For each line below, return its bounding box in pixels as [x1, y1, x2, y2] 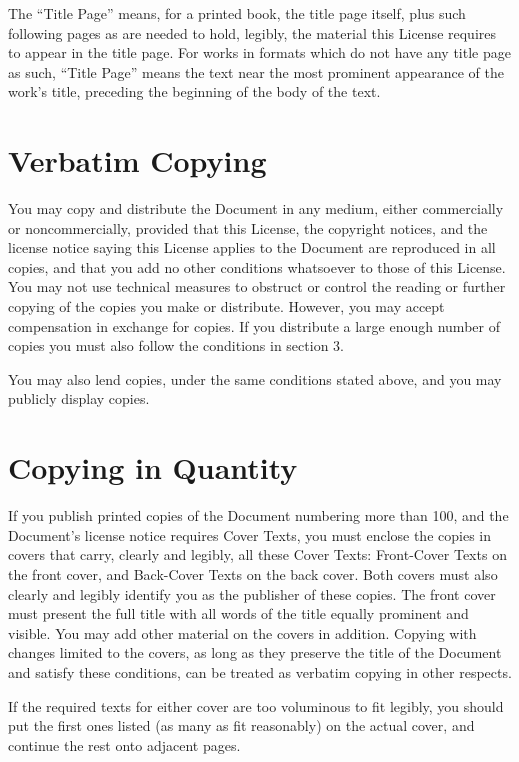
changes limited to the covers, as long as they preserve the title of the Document [8, 642, 502, 663]
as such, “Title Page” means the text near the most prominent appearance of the [8, 61, 505, 82]
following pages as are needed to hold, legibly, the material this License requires [8, 22, 496, 43]
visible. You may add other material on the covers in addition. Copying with [8, 622, 477, 643]
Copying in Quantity [8, 447, 298, 488]
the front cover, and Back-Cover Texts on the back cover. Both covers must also [8, 563, 498, 584]
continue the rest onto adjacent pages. [8, 734, 241, 755]
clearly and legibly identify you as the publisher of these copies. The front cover [8, 583, 496, 604]
